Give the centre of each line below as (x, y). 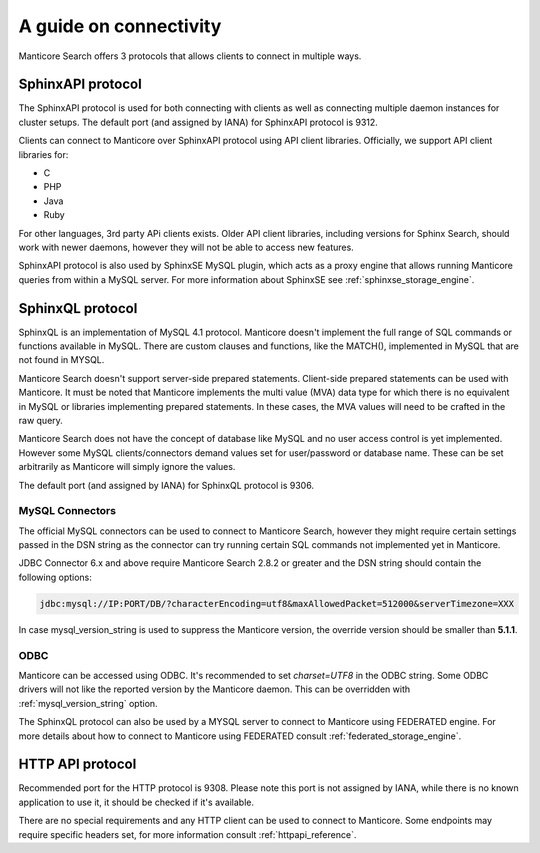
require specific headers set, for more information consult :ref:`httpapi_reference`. (187, 834)
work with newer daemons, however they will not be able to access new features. (186, 247)
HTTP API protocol (77, 764)
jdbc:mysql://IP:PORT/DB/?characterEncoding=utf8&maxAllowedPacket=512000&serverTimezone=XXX (277, 603)
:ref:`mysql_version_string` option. (88, 703)
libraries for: (43, 154)
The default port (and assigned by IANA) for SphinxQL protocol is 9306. (166, 485)
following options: (55, 577)
